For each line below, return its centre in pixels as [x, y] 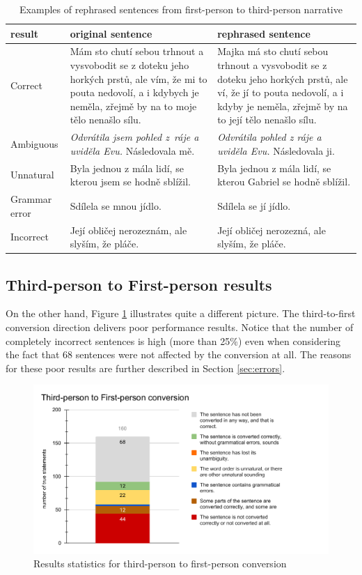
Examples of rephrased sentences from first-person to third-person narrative [181, 9]
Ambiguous [34, 144]
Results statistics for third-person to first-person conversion [160, 563]
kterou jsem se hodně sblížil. [130, 182]
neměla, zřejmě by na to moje [133, 106]
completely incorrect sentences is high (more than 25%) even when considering [173, 340]
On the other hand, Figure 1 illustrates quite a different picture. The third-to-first [181, 313]
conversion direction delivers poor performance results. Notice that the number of [180, 327]
